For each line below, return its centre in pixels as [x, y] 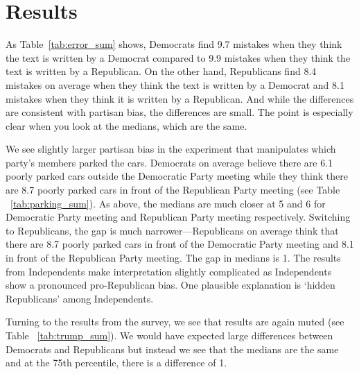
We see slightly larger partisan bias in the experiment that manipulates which [171, 149]
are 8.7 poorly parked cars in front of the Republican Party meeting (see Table [173, 190]
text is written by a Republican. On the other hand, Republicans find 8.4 [161, 71]
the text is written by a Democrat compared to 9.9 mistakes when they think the [178, 57]
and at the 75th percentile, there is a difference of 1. [116, 363]
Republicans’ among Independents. [80, 298]
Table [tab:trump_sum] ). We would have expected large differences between [169, 335]
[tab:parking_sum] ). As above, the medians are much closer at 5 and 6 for [168, 203]
